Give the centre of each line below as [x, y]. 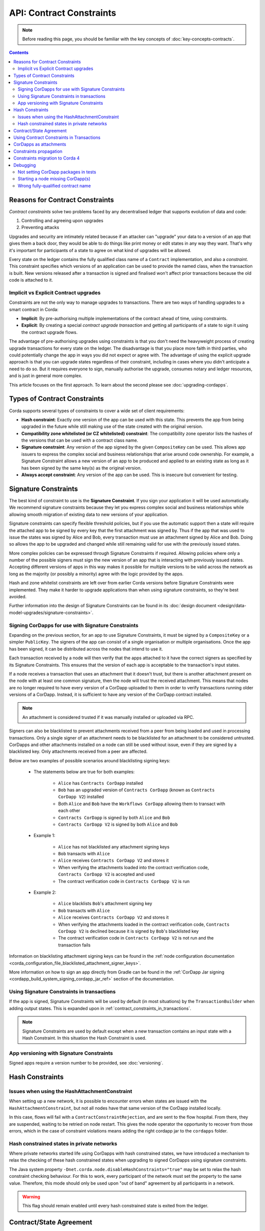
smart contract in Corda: [34, 309]
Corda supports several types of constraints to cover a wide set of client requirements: [97, 411]
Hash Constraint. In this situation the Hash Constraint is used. [84, 1038]
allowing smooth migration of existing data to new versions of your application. [89, 514]
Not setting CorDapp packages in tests [57, 172]
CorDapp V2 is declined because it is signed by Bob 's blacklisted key [128, 931]
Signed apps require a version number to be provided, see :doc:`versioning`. [86, 1063]
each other [69, 810]
